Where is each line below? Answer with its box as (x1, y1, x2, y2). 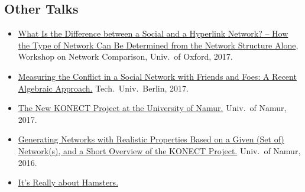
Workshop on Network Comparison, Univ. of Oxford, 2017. (18, 50, 233, 63)
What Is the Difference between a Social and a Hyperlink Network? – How (18, 27, 288, 40)
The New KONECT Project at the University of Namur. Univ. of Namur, (18, 102, 287, 114)
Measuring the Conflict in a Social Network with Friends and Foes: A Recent (18, 70, 297, 82)
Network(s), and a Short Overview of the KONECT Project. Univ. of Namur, (18, 144, 301, 157)
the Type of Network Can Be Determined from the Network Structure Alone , (18, 38, 298, 51)
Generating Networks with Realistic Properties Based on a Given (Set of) (18, 133, 284, 145)
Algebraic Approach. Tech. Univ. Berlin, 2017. (18, 82, 189, 94)
